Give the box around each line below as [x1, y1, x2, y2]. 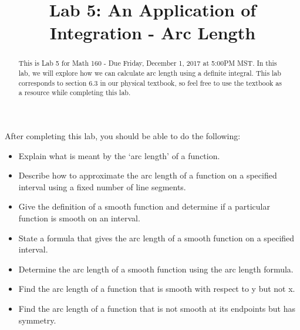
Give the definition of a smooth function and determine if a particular [18, 200, 270, 213]
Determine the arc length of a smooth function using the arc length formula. [18, 262, 294, 275]
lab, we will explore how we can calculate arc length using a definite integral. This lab [18, 68, 281, 78]
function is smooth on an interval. [18, 211, 140, 224]
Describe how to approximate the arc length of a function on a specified [18, 169, 277, 181]
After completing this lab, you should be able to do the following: [5, 129, 241, 142]
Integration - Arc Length [49, 21, 256, 45]
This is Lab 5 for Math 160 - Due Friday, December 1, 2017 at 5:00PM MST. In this [18, 58, 277, 68]
